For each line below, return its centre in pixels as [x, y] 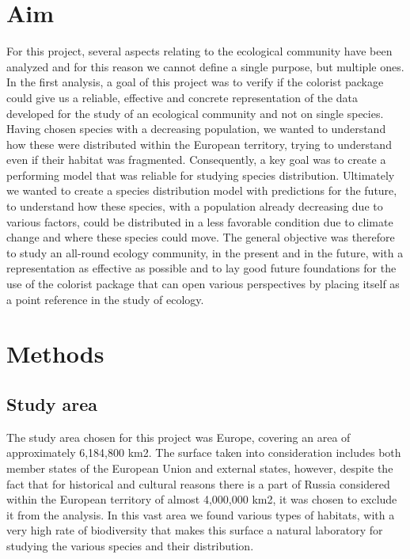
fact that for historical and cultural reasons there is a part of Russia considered [198, 483]
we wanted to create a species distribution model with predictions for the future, [202, 190]
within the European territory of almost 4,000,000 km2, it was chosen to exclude [202, 499]
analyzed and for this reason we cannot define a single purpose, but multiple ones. [205, 66]
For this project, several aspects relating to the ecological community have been [199, 51]
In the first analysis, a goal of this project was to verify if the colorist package [195, 82]
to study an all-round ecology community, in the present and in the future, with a [205, 252]
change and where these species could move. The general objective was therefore [201, 237]
